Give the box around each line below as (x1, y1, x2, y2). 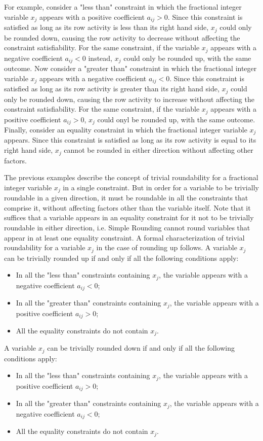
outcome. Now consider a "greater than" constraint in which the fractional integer (4, 63, 257, 73)
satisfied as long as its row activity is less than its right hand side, (4, 22, 209, 32)
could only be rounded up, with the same (123, 52, 251, 63)
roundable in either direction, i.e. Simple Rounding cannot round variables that (4, 222, 250, 232)
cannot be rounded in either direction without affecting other (64, 145, 253, 155)
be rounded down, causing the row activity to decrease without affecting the (4, 32, 240, 43)
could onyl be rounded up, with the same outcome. (97, 114, 255, 124)
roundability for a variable (4, 242, 85, 253)
